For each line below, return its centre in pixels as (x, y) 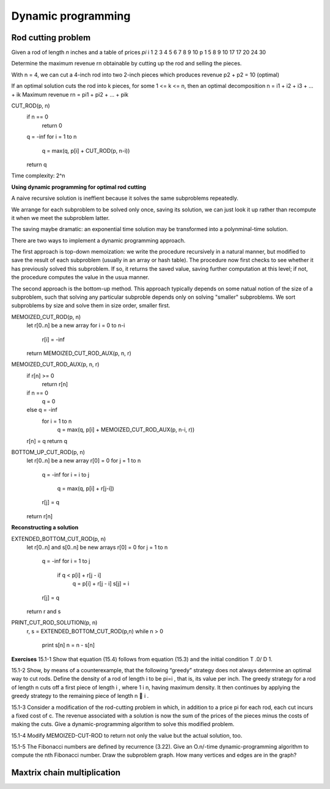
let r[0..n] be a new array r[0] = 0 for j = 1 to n (84, 461)
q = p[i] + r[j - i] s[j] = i (101, 584)
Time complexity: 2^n (38, 176)
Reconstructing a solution (45, 527)
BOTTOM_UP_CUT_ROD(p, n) (48, 452)
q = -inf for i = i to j (66, 474)
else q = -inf (42, 410)
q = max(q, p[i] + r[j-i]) (86, 488)
